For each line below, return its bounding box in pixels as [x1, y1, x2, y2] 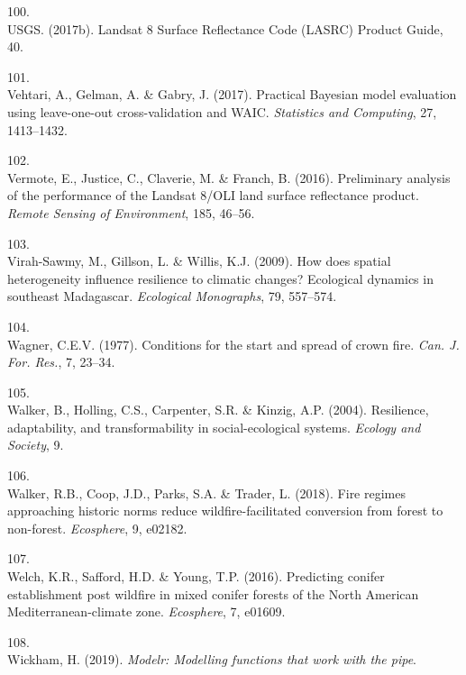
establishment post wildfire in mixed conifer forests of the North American [7, 584, 419, 603]
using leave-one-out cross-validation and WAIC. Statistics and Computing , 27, [7, 102, 437, 121]
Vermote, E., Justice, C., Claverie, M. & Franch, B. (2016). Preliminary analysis [7, 168, 451, 187]
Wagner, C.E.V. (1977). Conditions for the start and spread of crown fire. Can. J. [7, 334, 460, 353]
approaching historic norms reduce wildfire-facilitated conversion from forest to [7, 501, 443, 520]
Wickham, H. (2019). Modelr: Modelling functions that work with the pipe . [7, 650, 417, 669]
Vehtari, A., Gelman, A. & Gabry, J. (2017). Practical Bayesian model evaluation [7, 85, 457, 104]
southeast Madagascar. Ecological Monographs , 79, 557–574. [7, 287, 337, 306]
